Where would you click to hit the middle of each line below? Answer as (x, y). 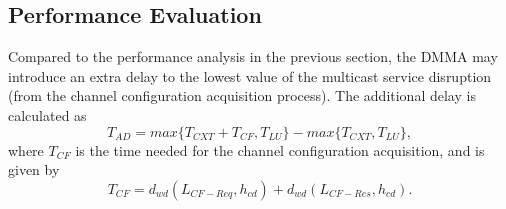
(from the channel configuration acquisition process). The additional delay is (242, 95)
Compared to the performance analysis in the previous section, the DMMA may (253, 56)
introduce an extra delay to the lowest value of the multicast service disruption (250, 75)
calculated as (47, 114)
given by (34, 169)
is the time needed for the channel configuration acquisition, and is (280, 149)
